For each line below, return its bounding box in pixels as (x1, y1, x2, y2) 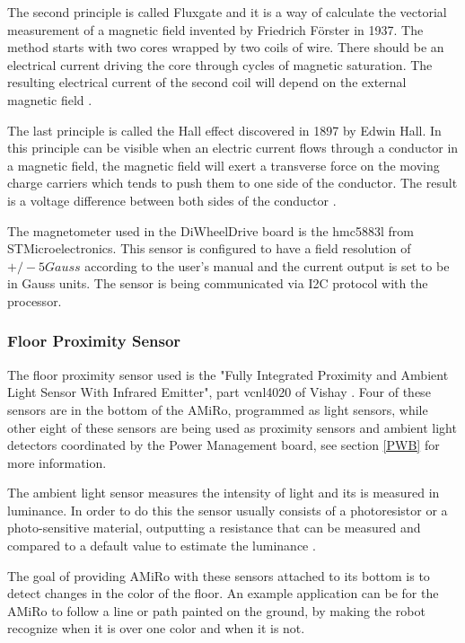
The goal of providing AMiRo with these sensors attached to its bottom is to (7, 566, 430, 585)
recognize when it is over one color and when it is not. (7, 619, 305, 638)
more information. (7, 453, 107, 471)
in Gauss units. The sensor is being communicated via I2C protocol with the (7, 274, 428, 293)
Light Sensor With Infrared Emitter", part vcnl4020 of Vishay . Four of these (7, 383, 431, 401)
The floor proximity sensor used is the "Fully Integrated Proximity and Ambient (7, 365, 449, 383)
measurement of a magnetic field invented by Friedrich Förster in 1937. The (7, 20, 424, 39)
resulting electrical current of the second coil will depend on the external (7, 73, 407, 92)
